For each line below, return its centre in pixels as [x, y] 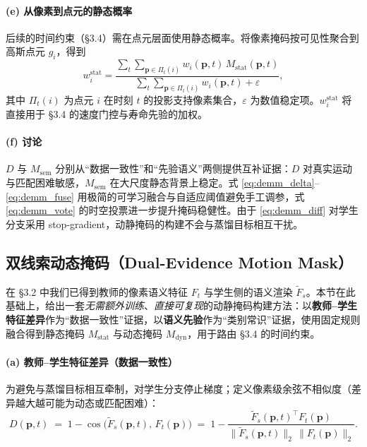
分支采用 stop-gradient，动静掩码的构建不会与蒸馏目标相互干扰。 [155, 223]
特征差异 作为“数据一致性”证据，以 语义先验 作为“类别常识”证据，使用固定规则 [183, 320]
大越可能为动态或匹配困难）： [92, 402]
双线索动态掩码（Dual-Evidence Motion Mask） [180, 262]
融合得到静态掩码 [45, 333]
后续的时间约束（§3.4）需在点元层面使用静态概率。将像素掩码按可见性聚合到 [182, 37]
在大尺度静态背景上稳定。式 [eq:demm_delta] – [215, 183]
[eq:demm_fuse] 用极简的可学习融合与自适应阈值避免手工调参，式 [155, 196]
